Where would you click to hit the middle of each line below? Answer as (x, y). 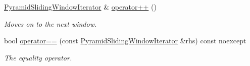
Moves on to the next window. (51, 23)
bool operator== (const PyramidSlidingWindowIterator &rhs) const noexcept (125, 41)
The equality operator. (38, 57)
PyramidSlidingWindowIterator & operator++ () (80, 7)
